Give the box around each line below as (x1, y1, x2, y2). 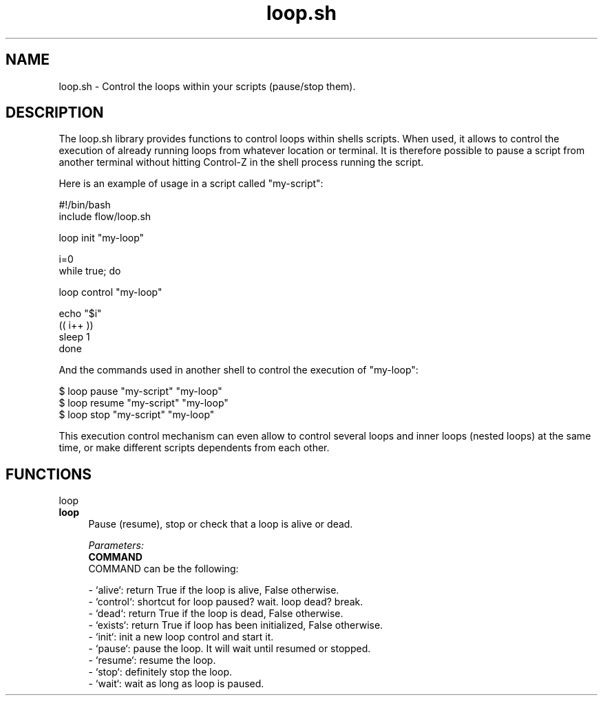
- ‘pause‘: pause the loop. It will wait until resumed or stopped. (88, 643, 371, 655)
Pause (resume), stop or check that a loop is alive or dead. (88, 518, 353, 530)
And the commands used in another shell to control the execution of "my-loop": (59, 364, 419, 376)
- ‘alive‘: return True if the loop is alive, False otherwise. (88, 584, 339, 596)
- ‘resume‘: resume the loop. (88, 654, 216, 667)
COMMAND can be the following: (88, 563, 239, 575)
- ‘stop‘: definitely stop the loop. (88, 666, 233, 678)
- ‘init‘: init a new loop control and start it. (88, 631, 274, 643)
